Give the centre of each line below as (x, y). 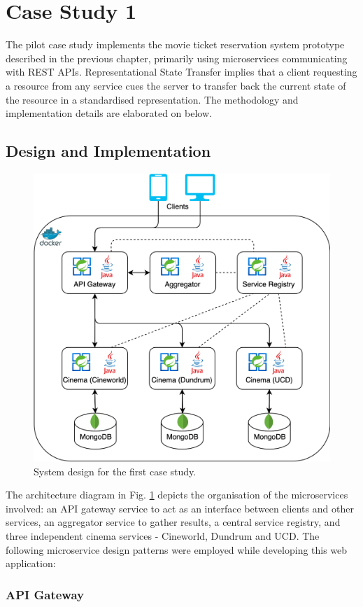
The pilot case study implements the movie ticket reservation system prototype (175, 44)
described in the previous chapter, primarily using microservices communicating (177, 58)
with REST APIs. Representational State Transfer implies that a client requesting (181, 72)
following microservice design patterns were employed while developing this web (177, 549)
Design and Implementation (108, 151)
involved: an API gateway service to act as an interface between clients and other (180, 508)
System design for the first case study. (115, 471)
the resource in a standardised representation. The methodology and (152, 99)
